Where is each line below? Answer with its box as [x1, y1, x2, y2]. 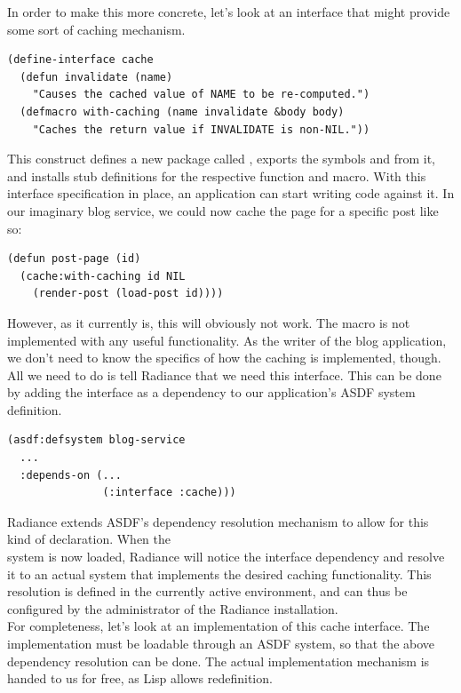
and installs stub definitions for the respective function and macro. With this [7, 166, 426, 185]
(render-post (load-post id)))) [32, 287, 224, 300]
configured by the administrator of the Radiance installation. [7, 599, 338, 617]
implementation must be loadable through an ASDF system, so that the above [7, 634, 435, 652]
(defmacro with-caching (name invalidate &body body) [20, 105, 345, 118]
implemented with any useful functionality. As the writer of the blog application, [7, 331, 447, 349]
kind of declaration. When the [7, 530, 171, 548]
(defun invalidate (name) [20, 70, 173, 84]
